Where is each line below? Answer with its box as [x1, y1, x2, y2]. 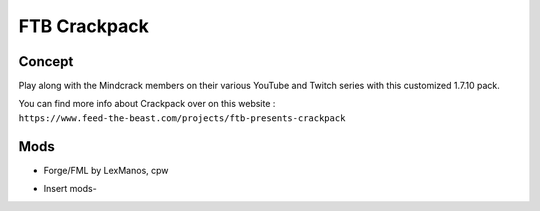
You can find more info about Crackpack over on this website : [18, 98, 276, 110]
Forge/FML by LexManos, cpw [43, 164, 169, 176]
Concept [18, 53, 74, 70]
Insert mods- [43, 183, 97, 195]
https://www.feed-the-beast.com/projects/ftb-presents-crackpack [18, 112, 346, 124]
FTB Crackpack [18, 15, 149, 37]
